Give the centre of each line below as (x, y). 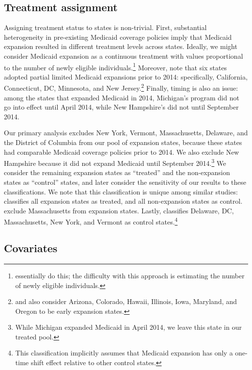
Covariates (31, 248)
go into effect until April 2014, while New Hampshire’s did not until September (121, 107)
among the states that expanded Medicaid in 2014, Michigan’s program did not (122, 97)
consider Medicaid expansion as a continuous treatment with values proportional (124, 56)
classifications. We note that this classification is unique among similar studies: (121, 191)
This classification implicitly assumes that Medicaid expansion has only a (124, 353)
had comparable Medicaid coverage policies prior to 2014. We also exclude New (122, 152)
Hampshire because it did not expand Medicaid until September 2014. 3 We (115, 162)
